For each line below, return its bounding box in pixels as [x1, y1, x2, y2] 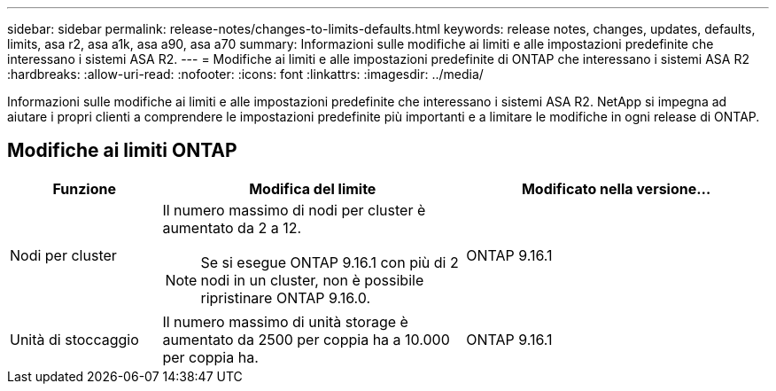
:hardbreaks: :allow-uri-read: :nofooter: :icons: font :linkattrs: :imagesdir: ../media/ [7, 66, 484, 82]
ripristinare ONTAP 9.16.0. [200, 288, 371, 307]
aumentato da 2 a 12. [162, 218, 301, 237]
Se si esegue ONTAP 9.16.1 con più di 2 [200, 253, 459, 271]
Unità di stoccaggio [10, 330, 139, 348]
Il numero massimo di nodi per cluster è [162, 200, 426, 219]
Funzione [52, 179, 116, 198]
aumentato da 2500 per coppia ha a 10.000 [162, 330, 450, 348]
